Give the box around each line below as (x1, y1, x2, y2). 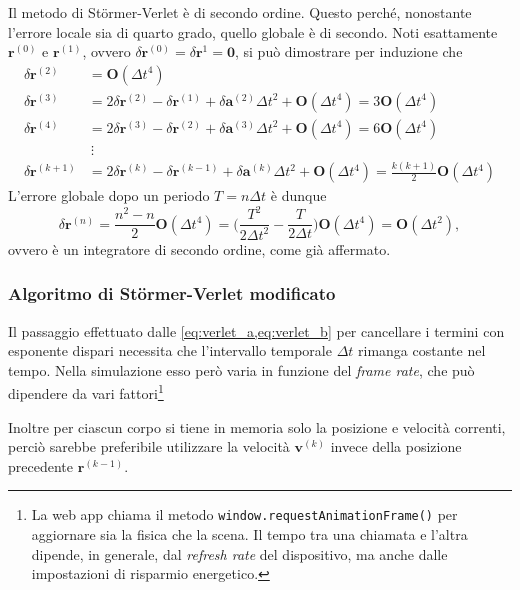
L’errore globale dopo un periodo (8, 185, 210, 206)
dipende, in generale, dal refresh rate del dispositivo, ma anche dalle (31, 543, 448, 564)
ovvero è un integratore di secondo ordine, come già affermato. (8, 238, 391, 259)
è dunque (270, 185, 327, 206)
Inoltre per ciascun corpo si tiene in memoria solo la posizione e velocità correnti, (8, 416, 506, 437)
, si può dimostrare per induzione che (234, 41, 463, 62)
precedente (8, 455, 73, 476)
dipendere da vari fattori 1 (8, 380, 164, 403)
